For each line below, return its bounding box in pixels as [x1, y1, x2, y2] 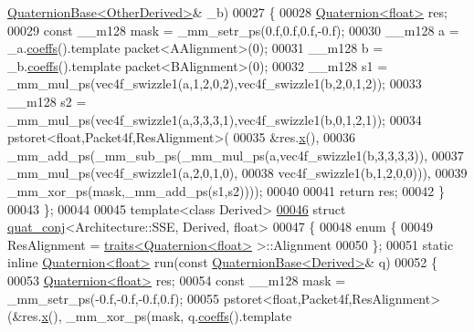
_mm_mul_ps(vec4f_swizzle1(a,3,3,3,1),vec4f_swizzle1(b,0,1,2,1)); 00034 [7, 109, 422, 129]
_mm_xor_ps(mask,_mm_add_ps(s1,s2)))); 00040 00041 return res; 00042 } [7, 181, 445, 200]
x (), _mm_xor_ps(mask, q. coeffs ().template [41, 306, 292, 326]
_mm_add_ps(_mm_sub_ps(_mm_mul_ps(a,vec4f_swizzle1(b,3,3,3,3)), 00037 [7, 145, 464, 164]
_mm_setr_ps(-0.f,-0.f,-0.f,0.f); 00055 [7, 288, 219, 307]
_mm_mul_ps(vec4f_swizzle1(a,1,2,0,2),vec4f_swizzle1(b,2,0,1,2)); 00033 [7, 74, 422, 93]
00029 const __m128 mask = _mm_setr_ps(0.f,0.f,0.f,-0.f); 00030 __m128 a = [7, 20, 459, 39]
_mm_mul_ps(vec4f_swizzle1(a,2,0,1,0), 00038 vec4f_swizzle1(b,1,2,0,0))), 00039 [7, 163, 468, 182]
